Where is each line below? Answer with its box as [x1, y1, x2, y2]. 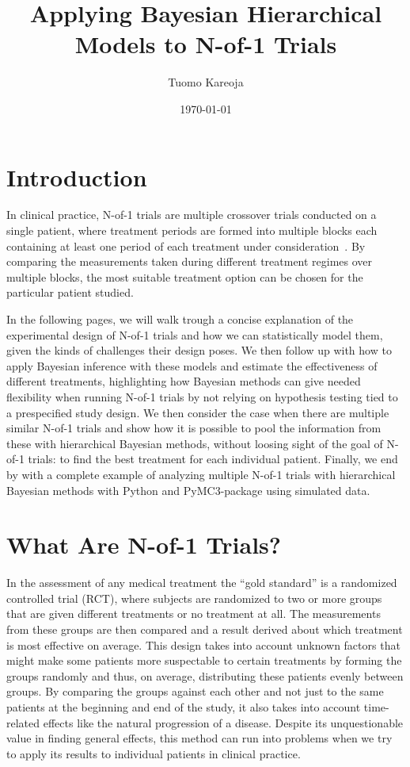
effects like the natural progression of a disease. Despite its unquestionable [43, 714, 404, 731]
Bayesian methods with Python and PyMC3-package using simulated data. [6, 481, 370, 498]
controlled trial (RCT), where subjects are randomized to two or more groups [6, 589, 382, 606]
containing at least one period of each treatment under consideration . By [6, 237, 366, 254]
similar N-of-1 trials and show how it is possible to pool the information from [6, 420, 382, 436]
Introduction [6, 160, 147, 193]
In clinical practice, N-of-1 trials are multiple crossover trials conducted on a [6, 206, 377, 223]
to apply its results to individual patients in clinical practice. [6, 745, 301, 761]
